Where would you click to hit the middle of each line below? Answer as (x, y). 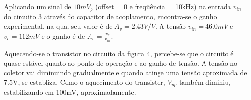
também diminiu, (205, 82)
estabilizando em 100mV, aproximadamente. (70, 92)
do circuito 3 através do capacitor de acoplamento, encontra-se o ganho (111, 16)
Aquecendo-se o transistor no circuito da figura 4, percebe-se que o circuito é (119, 53)
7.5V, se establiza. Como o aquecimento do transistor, (85, 82)
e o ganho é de (63, 35)
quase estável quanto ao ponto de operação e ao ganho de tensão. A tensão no (121, 63)
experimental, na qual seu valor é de (58, 26)
